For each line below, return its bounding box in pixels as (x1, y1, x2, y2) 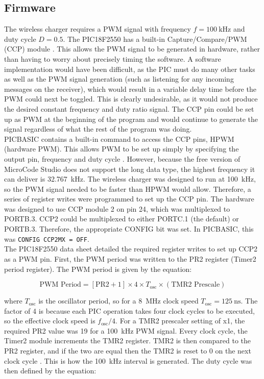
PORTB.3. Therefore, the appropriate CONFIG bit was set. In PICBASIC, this (4, 223, 254, 234)
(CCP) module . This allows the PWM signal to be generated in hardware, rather (4, 43, 260, 54)
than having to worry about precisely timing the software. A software (4, 53, 221, 64)
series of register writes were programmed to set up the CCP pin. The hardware (4, 193, 254, 204)
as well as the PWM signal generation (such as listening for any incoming (4, 73, 234, 84)
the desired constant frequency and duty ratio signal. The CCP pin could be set (4, 103, 254, 114)
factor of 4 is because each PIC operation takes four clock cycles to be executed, (4, 305, 255, 316)
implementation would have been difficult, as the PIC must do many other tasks (4, 63, 255, 74)
